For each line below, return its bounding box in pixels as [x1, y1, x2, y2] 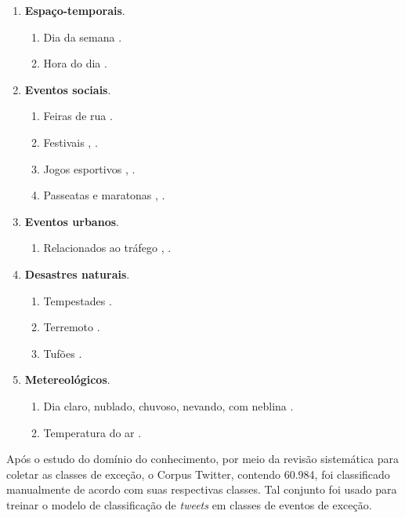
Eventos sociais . [24, 81, 111, 97]
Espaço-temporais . [24, 2, 125, 18]
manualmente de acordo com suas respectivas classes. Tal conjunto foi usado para [6, 481, 397, 498]
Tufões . [43, 345, 82, 361]
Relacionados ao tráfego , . [43, 239, 172, 256]
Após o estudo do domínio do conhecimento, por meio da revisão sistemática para [6, 451, 399, 467]
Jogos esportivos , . [43, 160, 136, 177]
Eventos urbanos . [24, 213, 119, 229]
